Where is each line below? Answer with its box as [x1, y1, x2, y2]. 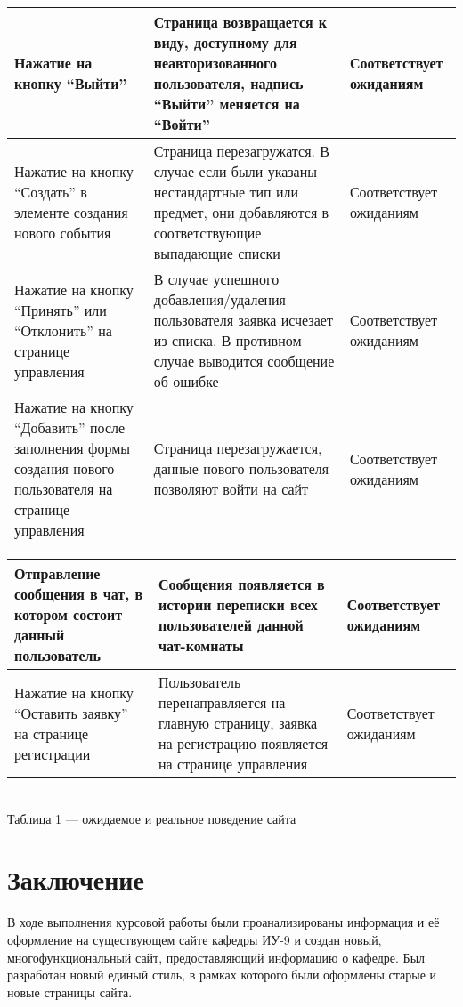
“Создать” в [14, 181, 87, 202]
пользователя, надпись [153, 73, 304, 93]
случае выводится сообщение [153, 350, 335, 371]
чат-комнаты [158, 634, 244, 656]
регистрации [14, 743, 91, 764]
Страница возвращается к [153, 12, 328, 32]
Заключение [7, 861, 144, 898]
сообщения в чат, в [14, 584, 143, 604]
